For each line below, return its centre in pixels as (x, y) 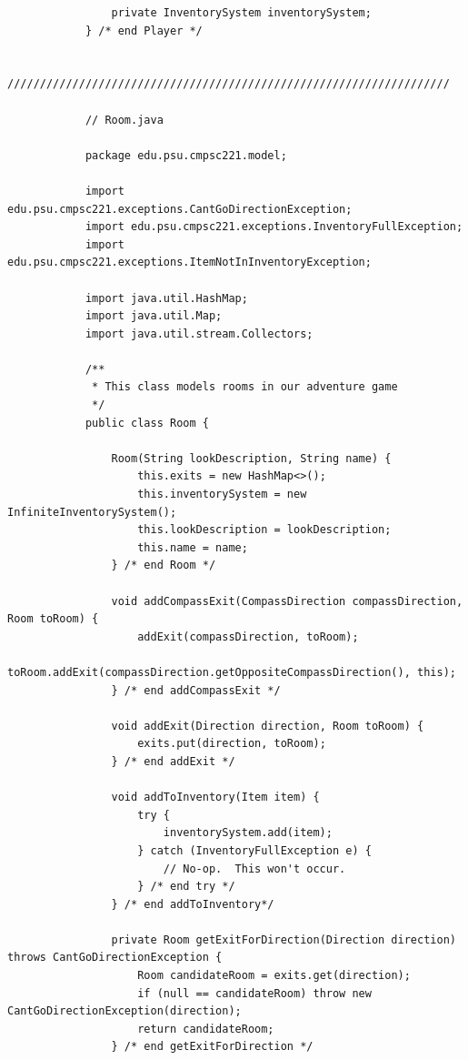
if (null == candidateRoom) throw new (254, 993)
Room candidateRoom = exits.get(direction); (274, 976)
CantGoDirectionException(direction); (124, 1011)
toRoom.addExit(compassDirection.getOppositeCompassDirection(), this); (232, 672)
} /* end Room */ (164, 565)
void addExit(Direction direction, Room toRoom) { (268, 726)
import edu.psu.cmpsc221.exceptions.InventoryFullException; (274, 227)
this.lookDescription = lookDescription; (264, 530)
